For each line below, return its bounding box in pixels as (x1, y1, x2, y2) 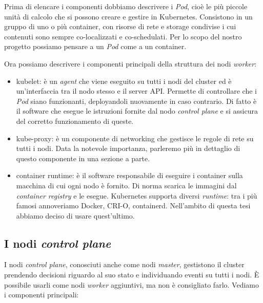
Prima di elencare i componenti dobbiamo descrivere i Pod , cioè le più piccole (4, 1, 248, 11)
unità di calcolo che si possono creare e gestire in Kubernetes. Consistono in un (4, 11, 253, 21)
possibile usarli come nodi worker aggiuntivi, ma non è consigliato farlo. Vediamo (4, 279, 259, 290)
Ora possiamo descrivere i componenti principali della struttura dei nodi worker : (4, 58, 257, 69)
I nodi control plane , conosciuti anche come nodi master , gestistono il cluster (4, 259, 245, 270)
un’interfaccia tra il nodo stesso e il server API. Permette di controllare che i (16, 85, 257, 96)
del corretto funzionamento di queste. (16, 115, 134, 126)
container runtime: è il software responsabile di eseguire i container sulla (16, 170, 243, 181)
